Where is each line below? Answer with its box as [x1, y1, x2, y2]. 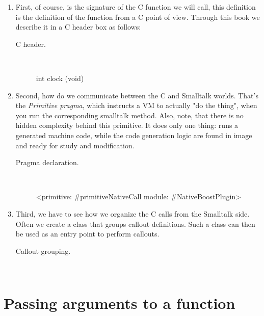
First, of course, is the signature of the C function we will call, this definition [15, 2, 256, 12]
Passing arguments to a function [4, 293, 235, 313]
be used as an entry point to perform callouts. [15, 228, 160, 239]
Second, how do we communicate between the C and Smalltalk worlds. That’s [15, 90, 258, 100]
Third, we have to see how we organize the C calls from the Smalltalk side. [15, 208, 250, 219]
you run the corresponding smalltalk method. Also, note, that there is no [15, 110, 244, 120]
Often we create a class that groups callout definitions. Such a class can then [15, 218, 255, 229]
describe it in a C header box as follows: [15, 21, 141, 32]
